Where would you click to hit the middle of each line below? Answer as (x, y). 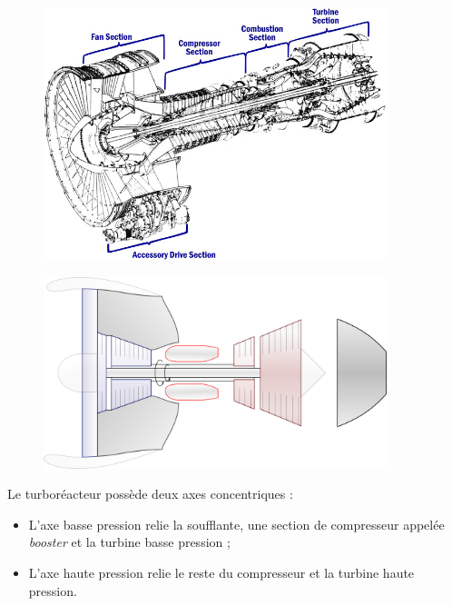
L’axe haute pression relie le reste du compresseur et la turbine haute (221, 573)
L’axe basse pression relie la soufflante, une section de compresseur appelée (236, 524)
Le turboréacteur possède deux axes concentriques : (150, 494)
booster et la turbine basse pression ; (129, 542)
